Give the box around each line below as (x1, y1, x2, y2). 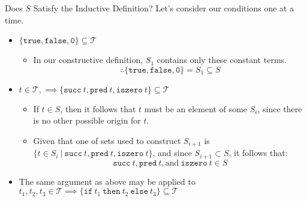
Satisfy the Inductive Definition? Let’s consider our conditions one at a (33, 2, 294, 14)
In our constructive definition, (33, 53, 143, 66)
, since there (257, 102, 302, 115)
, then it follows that (60, 102, 136, 115)
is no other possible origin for (33, 114, 141, 127)
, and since (152, 146, 192, 159)
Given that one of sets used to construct (33, 134, 181, 146)
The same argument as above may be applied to (19, 175, 195, 187)
